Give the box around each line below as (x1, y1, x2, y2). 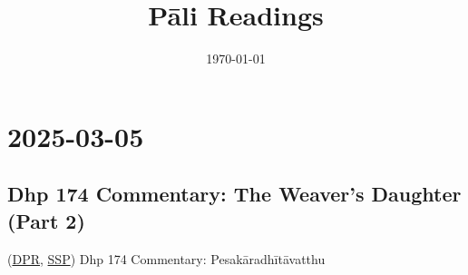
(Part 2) (7, 206, 85, 234)
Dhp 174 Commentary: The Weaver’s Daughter (7, 180, 462, 208)
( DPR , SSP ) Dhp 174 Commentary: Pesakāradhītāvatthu (7, 249, 326, 268)
